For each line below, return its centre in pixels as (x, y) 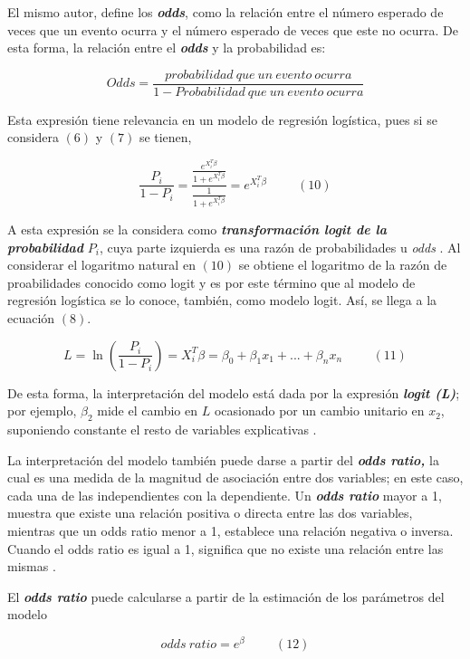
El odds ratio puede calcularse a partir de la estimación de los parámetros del (226, 596)
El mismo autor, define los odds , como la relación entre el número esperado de (225, 12)
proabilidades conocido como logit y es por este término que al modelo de (211, 282)
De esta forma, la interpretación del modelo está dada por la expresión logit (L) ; (234, 392)
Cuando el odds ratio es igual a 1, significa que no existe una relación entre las (225, 548)
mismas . (32, 566)
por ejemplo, (42, 411)
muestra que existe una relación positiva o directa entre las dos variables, (210, 513)
